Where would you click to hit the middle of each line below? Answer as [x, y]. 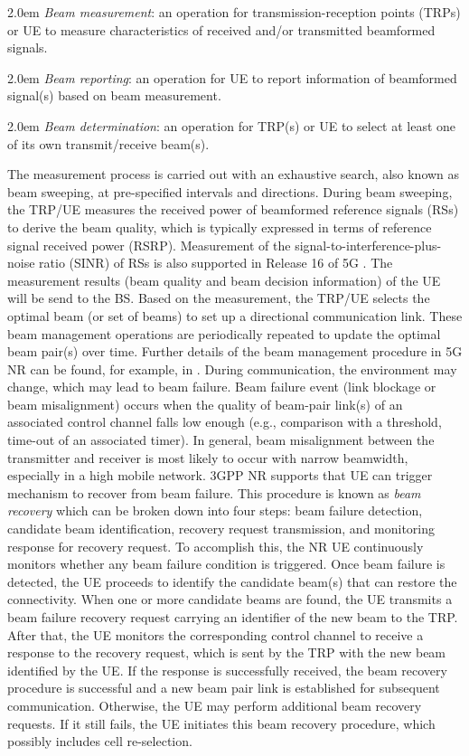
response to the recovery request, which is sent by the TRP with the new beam [227, 652]
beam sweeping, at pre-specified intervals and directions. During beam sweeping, [230, 191]
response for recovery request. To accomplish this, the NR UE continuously [216, 546]
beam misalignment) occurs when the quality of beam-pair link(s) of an [205, 404]
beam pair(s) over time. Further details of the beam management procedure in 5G [235, 351]
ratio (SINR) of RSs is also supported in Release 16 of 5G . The [216, 263]
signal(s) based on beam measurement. [114, 95]
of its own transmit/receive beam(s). [108, 143]
